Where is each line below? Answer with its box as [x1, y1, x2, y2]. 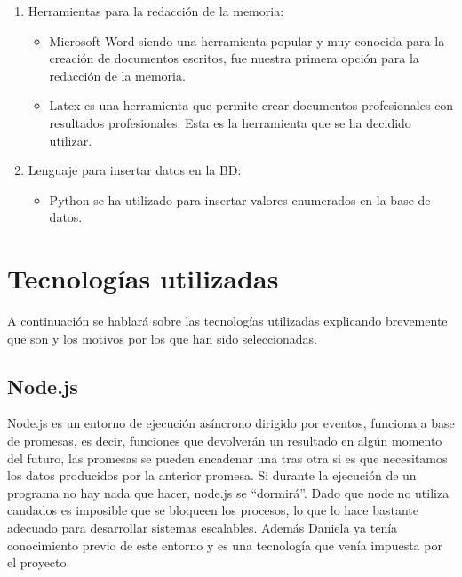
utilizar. [49, 130, 92, 149]
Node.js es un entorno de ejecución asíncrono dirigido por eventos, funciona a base [7, 414, 455, 432]
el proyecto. [7, 553, 70, 572]
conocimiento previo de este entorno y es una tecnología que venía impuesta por [7, 535, 442, 554]
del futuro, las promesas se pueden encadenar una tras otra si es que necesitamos [7, 448, 448, 467]
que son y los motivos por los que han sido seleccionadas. [7, 328, 317, 347]
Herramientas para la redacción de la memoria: [28, 2, 284, 20]
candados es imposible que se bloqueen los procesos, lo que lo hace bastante [7, 501, 418, 519]
